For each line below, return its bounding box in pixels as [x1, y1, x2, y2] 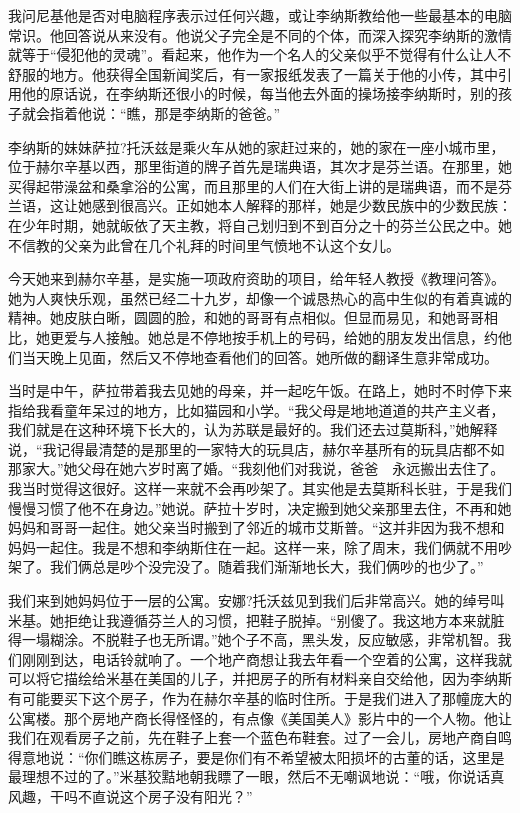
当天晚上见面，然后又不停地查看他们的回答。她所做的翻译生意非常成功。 [21, 346, 498, 367]
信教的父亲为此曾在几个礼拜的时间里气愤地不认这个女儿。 [21, 234, 400, 255]
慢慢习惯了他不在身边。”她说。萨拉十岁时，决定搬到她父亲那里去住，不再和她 [8, 497, 512, 518]
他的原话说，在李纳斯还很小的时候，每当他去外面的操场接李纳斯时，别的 [21, 83, 498, 104]
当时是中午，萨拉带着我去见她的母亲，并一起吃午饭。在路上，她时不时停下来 [8, 380, 512, 401]
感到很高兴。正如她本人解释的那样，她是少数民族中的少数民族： [91, 195, 512, 216]
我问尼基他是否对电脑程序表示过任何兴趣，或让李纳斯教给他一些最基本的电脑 [8, 5, 512, 25]
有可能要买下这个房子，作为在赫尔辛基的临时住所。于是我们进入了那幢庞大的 [8, 688, 512, 708]
